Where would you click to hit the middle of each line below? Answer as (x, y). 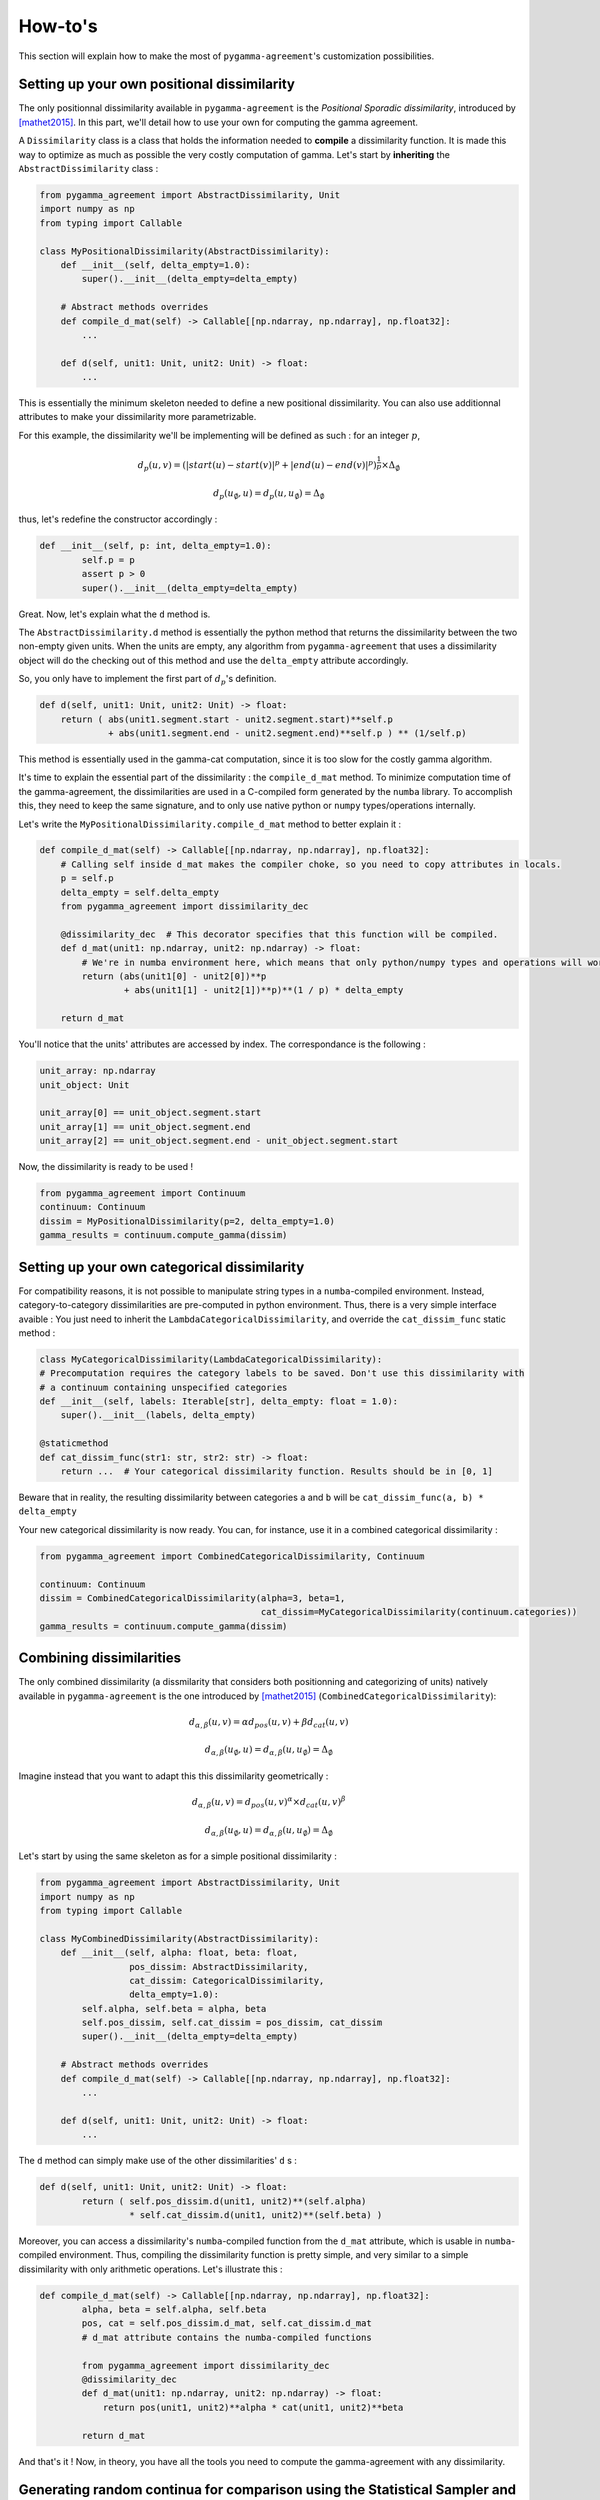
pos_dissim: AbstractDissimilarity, (218, 1966)
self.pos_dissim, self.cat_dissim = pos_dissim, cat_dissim (232, 2023)
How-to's (58, 26)
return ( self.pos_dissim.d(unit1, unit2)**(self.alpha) (224, 2201)
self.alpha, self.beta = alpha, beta (174, 2008)
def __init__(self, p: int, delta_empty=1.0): (155, 546)
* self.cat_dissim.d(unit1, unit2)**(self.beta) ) (255, 2214)
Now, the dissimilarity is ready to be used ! (106, 1167)
